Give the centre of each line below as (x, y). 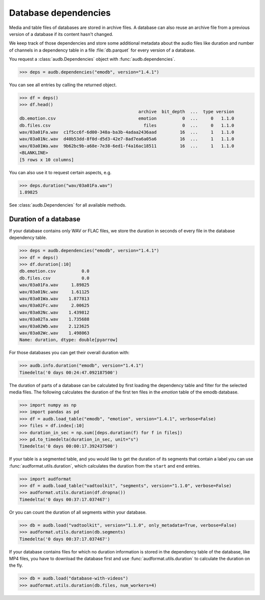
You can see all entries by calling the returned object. (63, 85)
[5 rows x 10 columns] (47, 160)
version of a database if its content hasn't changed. (61, 34)
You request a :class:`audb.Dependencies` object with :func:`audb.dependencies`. (92, 59)
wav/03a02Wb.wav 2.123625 (54, 326)
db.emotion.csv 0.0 (54, 271)
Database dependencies (60, 13)
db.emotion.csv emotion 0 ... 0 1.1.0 (127, 118)
